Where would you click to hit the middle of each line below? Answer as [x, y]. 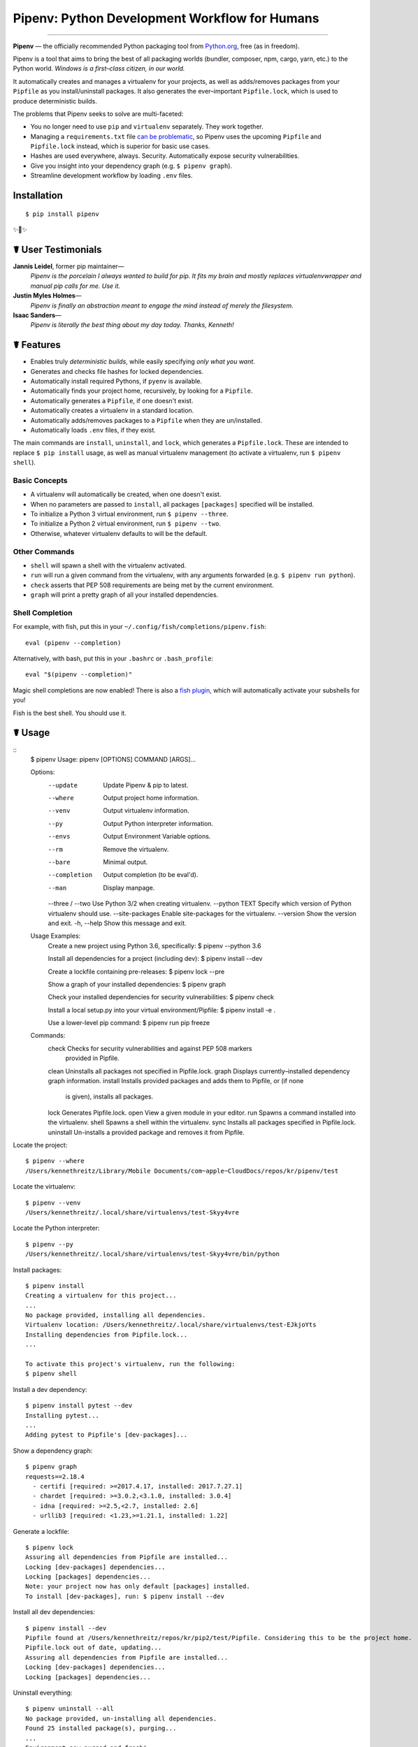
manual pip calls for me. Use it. [75, 286]
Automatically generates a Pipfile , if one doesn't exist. [112, 400]
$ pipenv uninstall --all [70, 1709]
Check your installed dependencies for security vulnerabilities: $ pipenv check [161, 997]
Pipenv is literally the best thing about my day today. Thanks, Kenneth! [132, 325]
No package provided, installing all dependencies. [116, 1315]
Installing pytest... [62, 1415]
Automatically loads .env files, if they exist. [93, 430]
